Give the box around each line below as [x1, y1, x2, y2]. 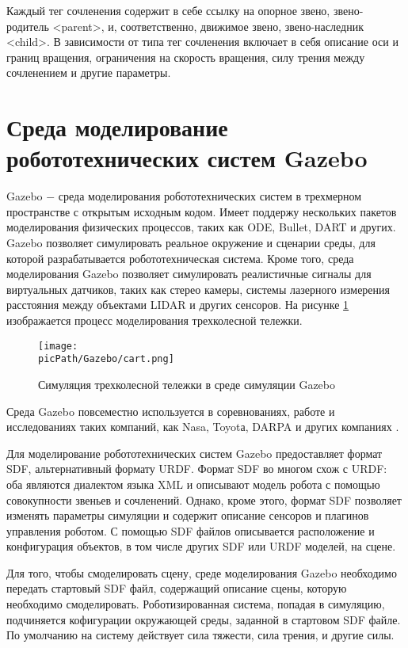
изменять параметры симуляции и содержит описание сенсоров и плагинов [6, 507, 369, 524]
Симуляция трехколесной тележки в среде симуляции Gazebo [38, 375, 336, 392]
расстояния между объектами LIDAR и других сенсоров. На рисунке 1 [6, 296, 349, 313]
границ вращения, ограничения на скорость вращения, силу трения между [6, 48, 365, 65]
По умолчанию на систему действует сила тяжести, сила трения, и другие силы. [6, 627, 395, 643]
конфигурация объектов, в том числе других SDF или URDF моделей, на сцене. [6, 538, 396, 555]
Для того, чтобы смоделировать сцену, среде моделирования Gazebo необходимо [6, 564, 397, 581]
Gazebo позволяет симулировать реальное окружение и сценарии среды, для [6, 234, 376, 251]
